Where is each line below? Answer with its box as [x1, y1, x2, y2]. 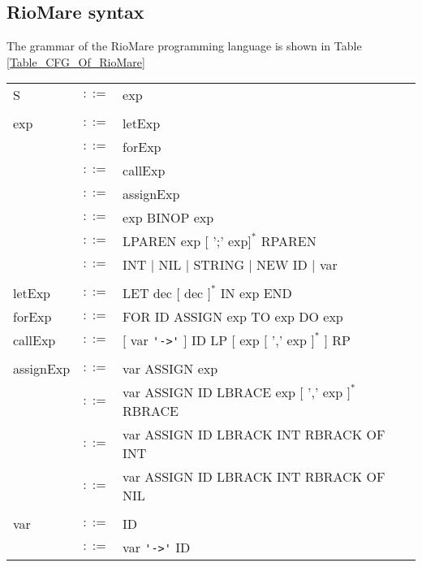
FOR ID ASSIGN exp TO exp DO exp [123, 307, 343, 327]
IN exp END [220, 283, 292, 303]
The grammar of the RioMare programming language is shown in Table [6, 37, 362, 54]
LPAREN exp [123, 232, 201, 251]
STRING [193, 255, 244, 275]
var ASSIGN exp [123, 359, 218, 379]
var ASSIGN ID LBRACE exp [123, 383, 295, 402]
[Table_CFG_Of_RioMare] [6, 53, 145, 70]
